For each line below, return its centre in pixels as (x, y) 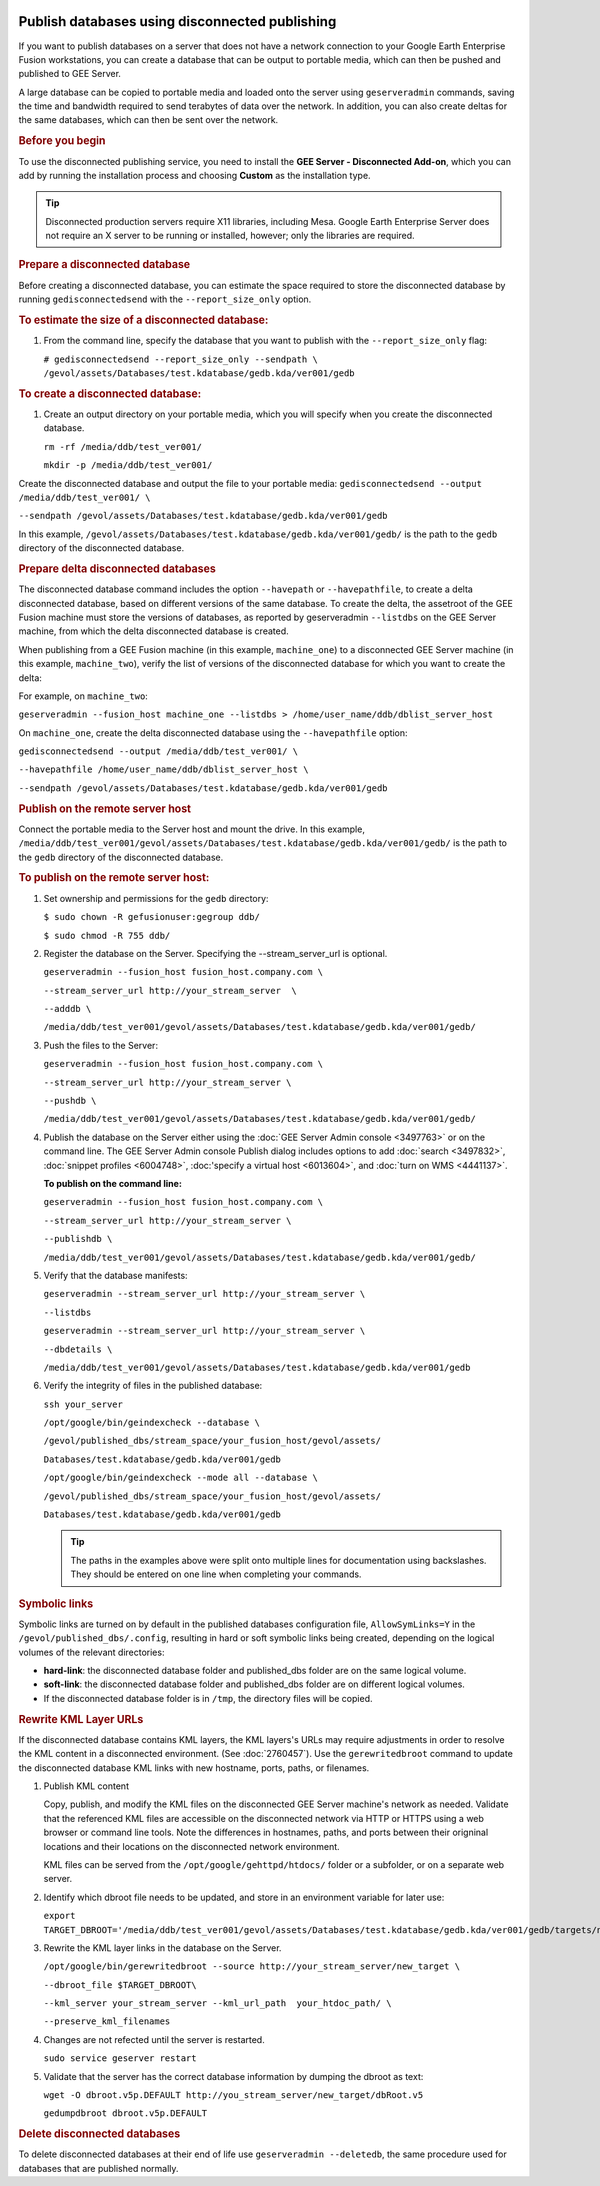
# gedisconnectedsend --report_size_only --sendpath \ (181, 359)
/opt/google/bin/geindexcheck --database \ (151, 1423)
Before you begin (62, 141)
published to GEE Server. (70, 74)
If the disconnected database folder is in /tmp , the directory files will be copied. (208, 1698)
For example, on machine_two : (83, 696)
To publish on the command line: (112, 1183)
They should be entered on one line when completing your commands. (216, 1574)
